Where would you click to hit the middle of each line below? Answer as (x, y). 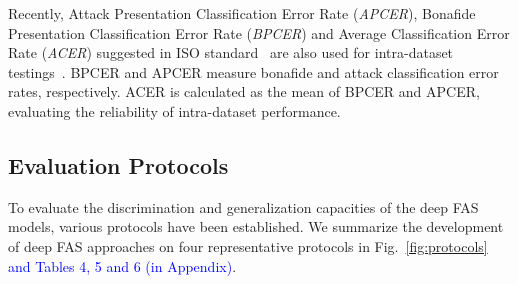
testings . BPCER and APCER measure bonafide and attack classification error (253, 71)
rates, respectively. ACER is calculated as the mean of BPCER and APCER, (244, 91)
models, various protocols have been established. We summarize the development (256, 226)
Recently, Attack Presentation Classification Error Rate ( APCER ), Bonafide (242, 13)
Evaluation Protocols (118, 164)
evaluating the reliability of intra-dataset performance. (174, 110)
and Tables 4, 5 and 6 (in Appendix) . (122, 265)
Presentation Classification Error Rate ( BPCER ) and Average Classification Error (259, 32)
